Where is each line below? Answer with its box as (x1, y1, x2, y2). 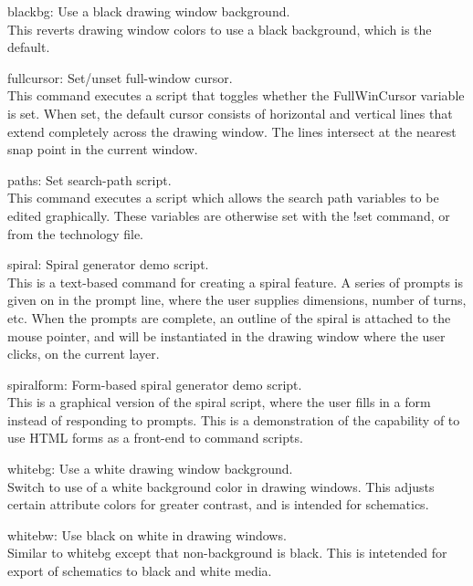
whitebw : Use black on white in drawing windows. (7, 525, 287, 544)
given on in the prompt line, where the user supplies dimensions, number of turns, (7, 290, 467, 309)
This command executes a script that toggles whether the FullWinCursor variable (7, 86, 465, 105)
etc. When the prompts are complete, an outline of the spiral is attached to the (7, 308, 451, 327)
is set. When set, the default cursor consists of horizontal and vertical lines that (7, 103, 453, 122)
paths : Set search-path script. (7, 170, 172, 189)
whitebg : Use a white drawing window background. (7, 459, 293, 478)
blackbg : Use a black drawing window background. (7, 2, 290, 20)
